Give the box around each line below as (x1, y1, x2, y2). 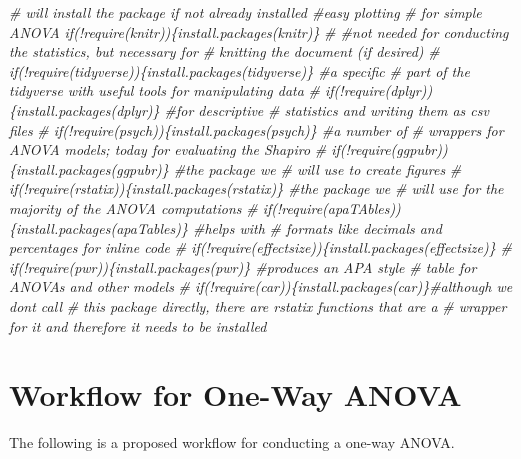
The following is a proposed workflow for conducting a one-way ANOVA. (9, 432, 455, 453)
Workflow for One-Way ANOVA (9, 374, 462, 415)
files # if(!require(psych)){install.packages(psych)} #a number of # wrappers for (9, 119, 504, 140)
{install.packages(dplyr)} (9, 99, 160, 120)
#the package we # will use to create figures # (173, 158, 462, 179)
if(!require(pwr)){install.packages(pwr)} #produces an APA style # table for (9, 256, 477, 277)
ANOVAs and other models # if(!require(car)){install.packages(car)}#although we (9, 276, 513, 297)
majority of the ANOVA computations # (9, 197, 258, 218)
